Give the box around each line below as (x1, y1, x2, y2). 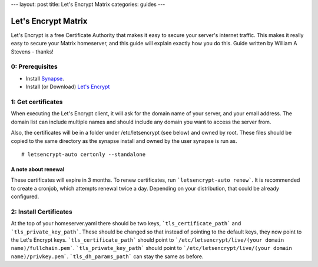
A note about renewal (11, 165, 65, 173)
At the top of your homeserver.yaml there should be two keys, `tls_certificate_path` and (11, 220, 241, 227)
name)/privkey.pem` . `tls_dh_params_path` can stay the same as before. (11, 253, 204, 260)
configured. (11, 193, 39, 200)
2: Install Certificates (11, 208, 73, 216)
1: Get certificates (11, 98, 63, 106)
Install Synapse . (25, 75, 64, 82)
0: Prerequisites (11, 62, 58, 71)
